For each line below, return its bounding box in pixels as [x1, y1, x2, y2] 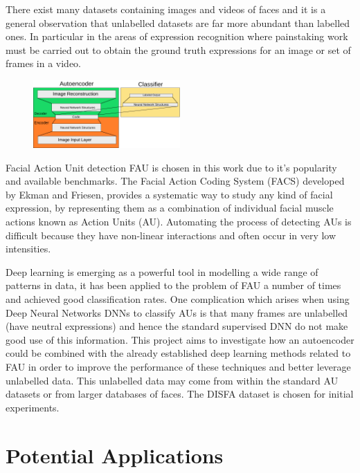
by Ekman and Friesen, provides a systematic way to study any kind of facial [6, 187, 333, 201]
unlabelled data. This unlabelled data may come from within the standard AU [6, 373, 339, 387]
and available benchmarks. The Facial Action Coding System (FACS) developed [6, 174, 345, 188]
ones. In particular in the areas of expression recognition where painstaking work [6, 29, 348, 44]
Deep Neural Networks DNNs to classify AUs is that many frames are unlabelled [6, 305, 348, 319]
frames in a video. [6, 56, 82, 71]
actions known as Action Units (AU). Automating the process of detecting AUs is [6, 214, 352, 229]
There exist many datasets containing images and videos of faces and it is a [6, 2, 326, 16]
